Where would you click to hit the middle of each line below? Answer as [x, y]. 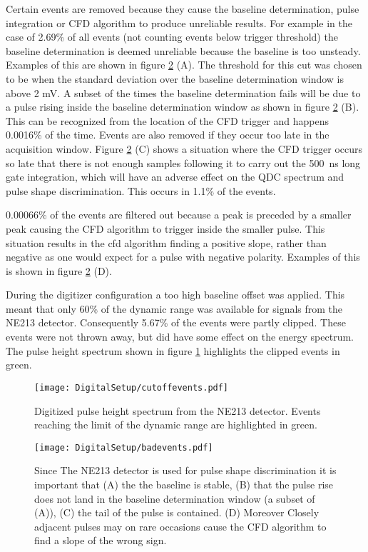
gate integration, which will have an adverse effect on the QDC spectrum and [175, 177]
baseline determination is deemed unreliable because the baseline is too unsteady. [183, 50]
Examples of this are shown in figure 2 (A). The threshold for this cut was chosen [184, 65]
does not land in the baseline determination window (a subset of [175, 498]
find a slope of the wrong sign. [101, 540]
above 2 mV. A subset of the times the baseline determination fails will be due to [183, 92]
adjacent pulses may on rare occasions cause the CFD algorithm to [180, 526]
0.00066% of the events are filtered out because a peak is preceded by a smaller [179, 215]
